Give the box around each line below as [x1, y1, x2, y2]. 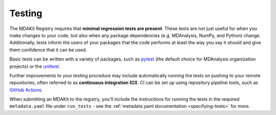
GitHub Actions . [9, 87, 43, 93]
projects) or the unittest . [9, 63, 61, 69]
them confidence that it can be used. [9, 46, 87, 53]
